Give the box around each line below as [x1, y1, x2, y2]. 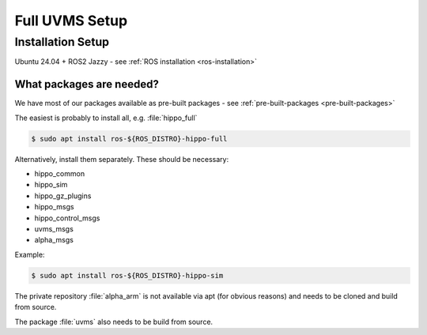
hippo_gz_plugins [34, 190, 92, 201]
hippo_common [34, 169, 85, 179]
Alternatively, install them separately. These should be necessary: [14, 154, 229, 164]
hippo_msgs [34, 202, 74, 212]
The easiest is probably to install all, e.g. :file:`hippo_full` [14, 113, 198, 122]
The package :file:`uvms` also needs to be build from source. [14, 317, 213, 326]
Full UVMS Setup [14, 12, 128, 29]
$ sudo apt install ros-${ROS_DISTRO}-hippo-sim [31, 271, 224, 280]
